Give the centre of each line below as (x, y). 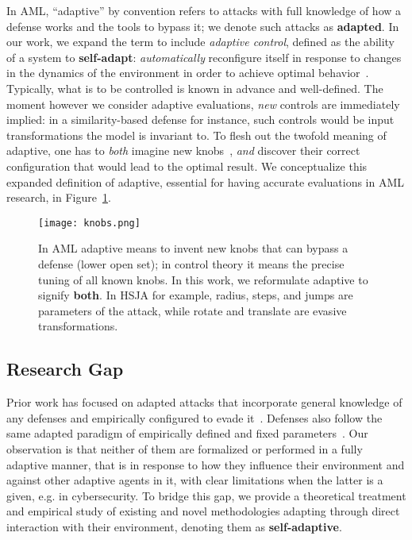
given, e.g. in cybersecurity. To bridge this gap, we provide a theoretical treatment (206, 495)
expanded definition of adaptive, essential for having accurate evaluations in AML (206, 181)
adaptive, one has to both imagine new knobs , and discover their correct (183, 150)
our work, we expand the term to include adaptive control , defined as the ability (201, 42)
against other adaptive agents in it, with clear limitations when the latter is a (195, 480)
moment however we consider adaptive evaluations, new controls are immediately (203, 104)
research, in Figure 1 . (59, 197)
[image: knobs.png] (89, 223)
